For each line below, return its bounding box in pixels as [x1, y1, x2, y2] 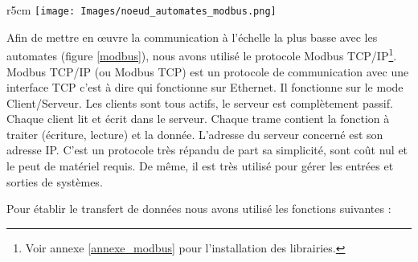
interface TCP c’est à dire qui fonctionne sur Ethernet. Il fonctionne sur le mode [6, 79, 404, 96]
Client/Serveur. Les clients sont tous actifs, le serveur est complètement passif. [6, 94, 393, 111]
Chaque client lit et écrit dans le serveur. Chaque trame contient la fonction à [6, 110, 390, 127]
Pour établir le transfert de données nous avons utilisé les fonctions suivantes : [6, 200, 391, 217]
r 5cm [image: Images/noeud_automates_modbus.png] [6, 2, 277, 18]
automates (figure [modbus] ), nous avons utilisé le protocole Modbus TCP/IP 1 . [6, 45, 397, 63]
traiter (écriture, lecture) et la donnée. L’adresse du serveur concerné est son [6, 125, 383, 142]
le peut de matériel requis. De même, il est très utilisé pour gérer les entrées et [6, 158, 394, 174]
